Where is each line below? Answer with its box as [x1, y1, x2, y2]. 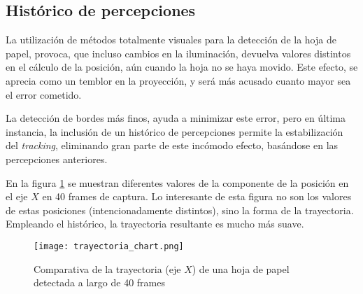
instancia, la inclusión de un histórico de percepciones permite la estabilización [6, 124, 343, 139]
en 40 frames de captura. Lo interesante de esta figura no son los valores [42, 189, 352, 204]
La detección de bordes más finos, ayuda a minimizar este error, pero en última [6, 111, 346, 125]
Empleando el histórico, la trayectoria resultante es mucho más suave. [6, 216, 304, 231]
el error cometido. [6, 87, 82, 101]
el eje [6, 189, 28, 204]
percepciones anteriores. [6, 151, 108, 166]
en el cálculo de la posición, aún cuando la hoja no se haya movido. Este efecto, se [6, 59, 358, 74]
